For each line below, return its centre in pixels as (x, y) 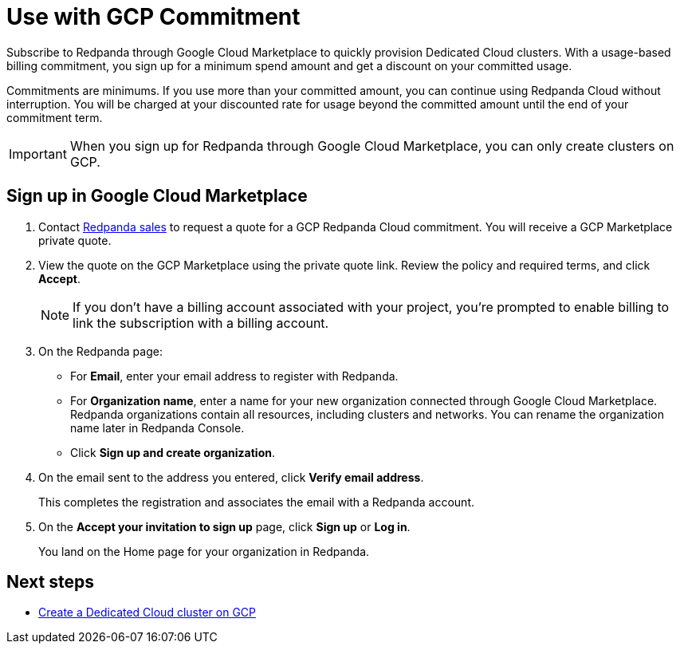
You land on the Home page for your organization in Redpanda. (204, 551)
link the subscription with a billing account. (201, 323)
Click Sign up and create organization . (173, 452)
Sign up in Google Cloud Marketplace (157, 196)
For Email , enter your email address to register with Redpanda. (234, 376)
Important (38, 154)
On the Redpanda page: (100, 351)
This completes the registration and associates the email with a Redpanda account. (256, 502)
